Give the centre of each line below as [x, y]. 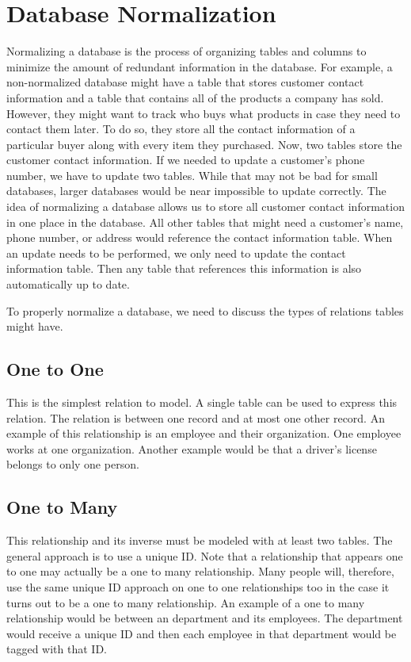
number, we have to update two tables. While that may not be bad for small [192, 175]
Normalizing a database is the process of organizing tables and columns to [186, 51]
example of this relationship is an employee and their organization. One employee [204, 433]
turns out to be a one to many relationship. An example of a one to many [186, 602]
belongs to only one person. [73, 464]
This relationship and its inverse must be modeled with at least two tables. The [200, 540]
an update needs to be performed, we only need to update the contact [176, 253]
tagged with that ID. [57, 649]
